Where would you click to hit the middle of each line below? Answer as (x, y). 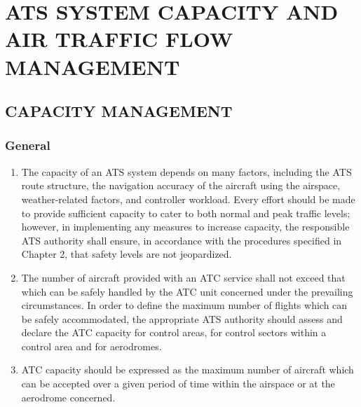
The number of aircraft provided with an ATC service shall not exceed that (183, 277)
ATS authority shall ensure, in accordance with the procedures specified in (182, 240)
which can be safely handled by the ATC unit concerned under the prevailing (187, 291)
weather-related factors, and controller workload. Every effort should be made (188, 199)
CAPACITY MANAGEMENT (119, 111)
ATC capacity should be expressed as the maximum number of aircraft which (188, 370)
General (28, 145)
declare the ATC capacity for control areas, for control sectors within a (174, 332)
